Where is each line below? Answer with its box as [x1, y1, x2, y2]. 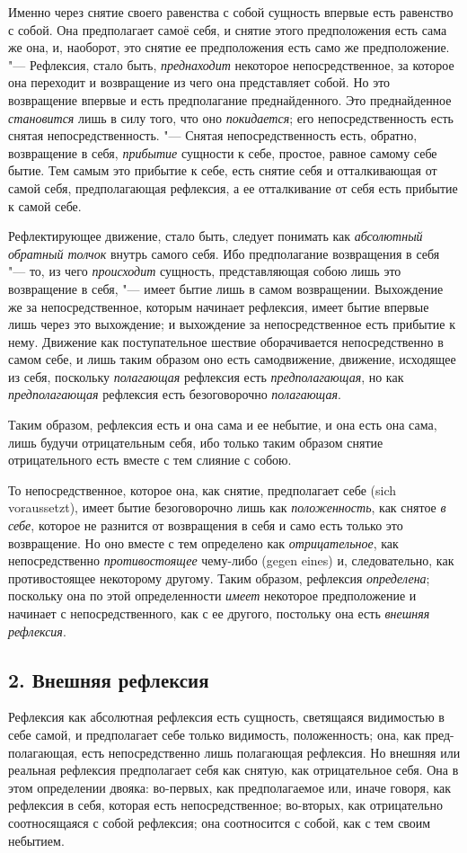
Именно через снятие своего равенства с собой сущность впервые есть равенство [8, 3, 454, 21]
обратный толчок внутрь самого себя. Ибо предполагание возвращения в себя [8, 244, 440, 262]
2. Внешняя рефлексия [8, 665, 209, 693]
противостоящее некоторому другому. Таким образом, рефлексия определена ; [8, 568, 430, 587]
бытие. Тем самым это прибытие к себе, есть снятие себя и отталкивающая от [8, 161, 437, 180]
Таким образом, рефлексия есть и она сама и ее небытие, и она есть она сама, [8, 415, 437, 434]
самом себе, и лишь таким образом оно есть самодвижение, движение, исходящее [8, 350, 456, 369]
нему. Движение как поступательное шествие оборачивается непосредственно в [8, 332, 444, 351]
